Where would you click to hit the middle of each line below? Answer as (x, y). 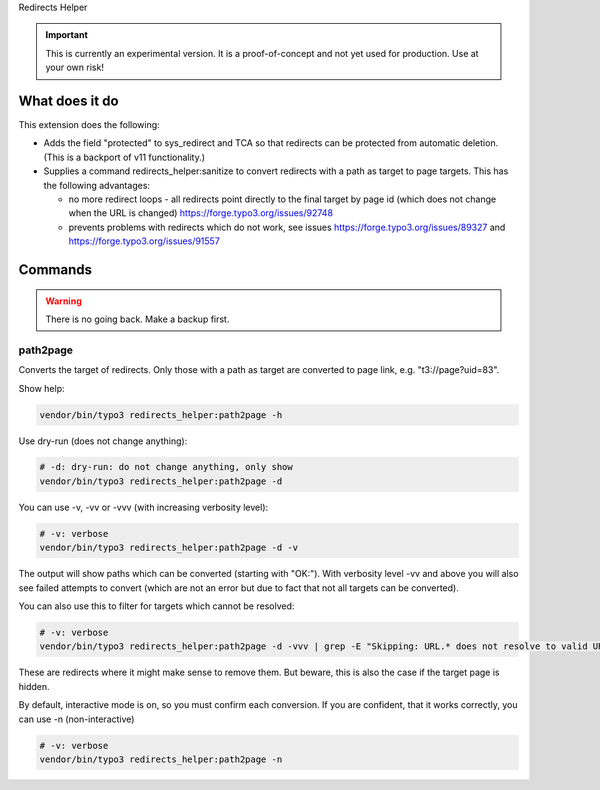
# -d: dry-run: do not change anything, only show (166, 467)
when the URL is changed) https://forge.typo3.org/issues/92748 (201, 213)
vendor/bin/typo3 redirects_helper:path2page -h (161, 414)
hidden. (34, 686)
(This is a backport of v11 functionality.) (124, 157)
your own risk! (75, 67)
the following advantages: (96, 185)
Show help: (41, 388)
